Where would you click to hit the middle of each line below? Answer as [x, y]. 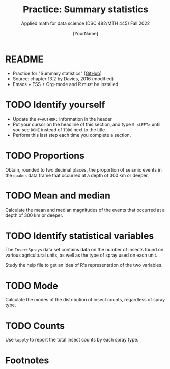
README [24, 59]
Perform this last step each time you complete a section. [72, 135]
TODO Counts [35, 325]
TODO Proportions [45, 155]
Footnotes [27, 360]
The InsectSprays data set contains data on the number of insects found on [84, 250]
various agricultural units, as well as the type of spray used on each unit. [81, 255]
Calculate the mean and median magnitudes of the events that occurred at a [85, 210]
